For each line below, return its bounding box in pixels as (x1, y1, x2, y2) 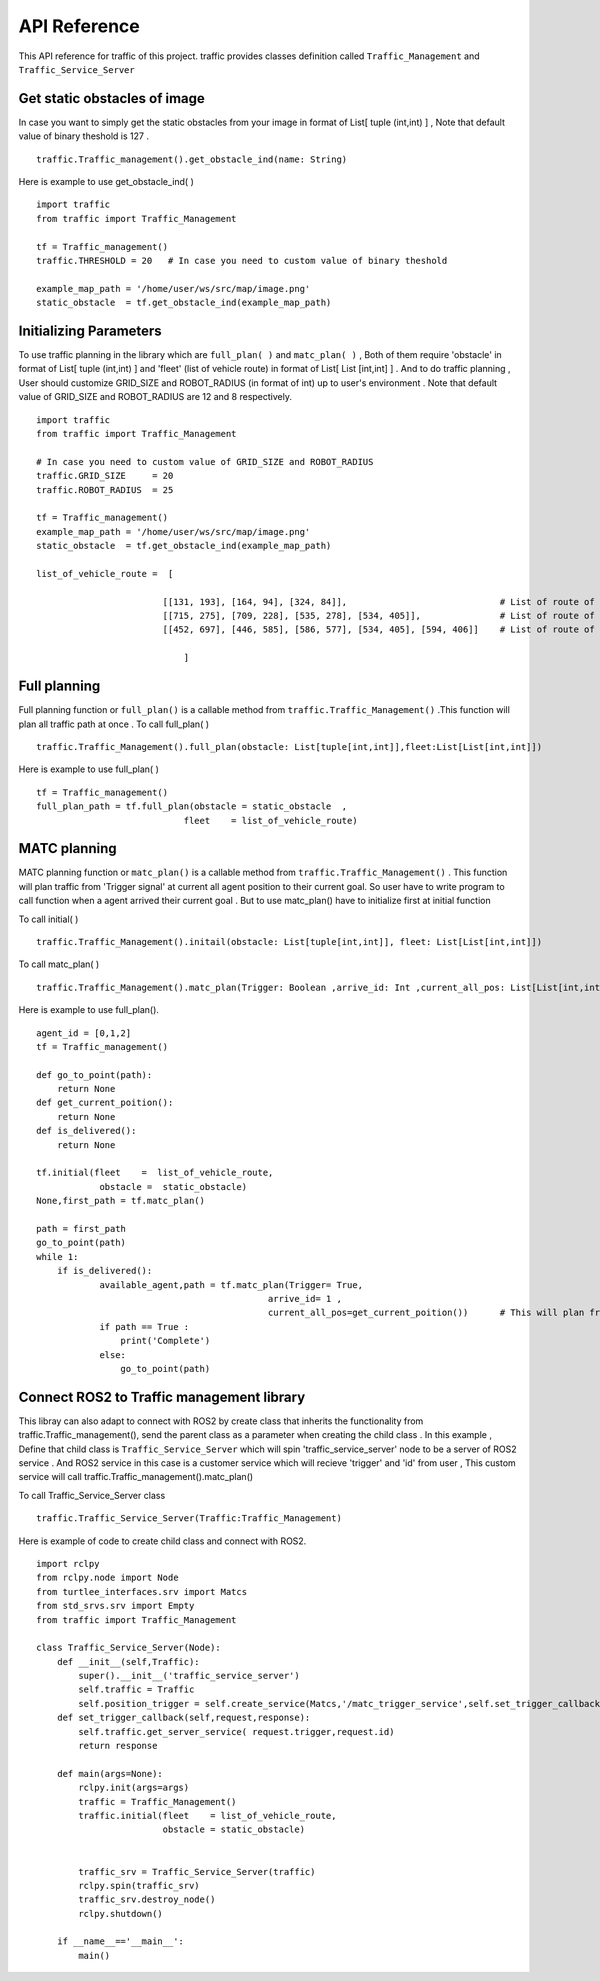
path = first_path (36, 1223, 127, 1234)
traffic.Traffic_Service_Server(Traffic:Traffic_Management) (36, 1513, 342, 1524)
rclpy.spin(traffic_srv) (78, 1880, 200, 1891)
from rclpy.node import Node (36, 1572, 179, 1584)
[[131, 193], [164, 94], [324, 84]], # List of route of (162, 596, 595, 607)
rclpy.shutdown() (78, 1908, 164, 1919)
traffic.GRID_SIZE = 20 (36, 470, 174, 482)
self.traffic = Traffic (78, 1684, 195, 1695)
